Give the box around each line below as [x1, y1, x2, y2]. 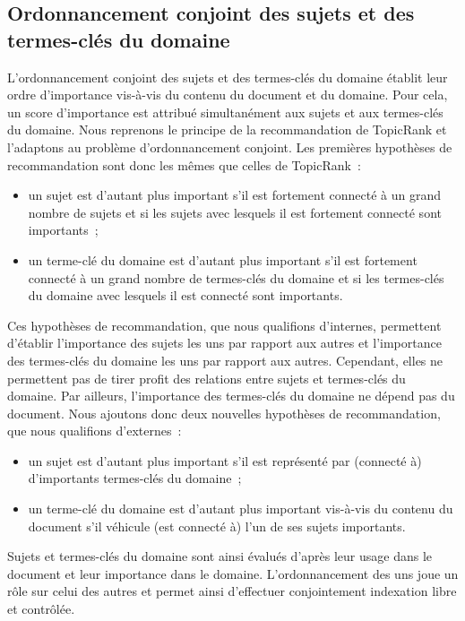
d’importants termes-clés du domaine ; [28, 469, 242, 487]
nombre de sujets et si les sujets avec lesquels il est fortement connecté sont [28, 203, 442, 221]
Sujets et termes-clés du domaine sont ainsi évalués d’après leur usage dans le [7, 547, 433, 565]
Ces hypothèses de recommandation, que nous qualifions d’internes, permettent [7, 315, 442, 334]
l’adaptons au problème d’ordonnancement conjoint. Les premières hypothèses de [7, 137, 452, 156]
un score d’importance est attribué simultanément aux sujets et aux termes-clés [7, 102, 443, 121]
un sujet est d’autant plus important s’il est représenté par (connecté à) [28, 451, 422, 470]
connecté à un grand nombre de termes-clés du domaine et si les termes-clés [28, 268, 444, 287]
